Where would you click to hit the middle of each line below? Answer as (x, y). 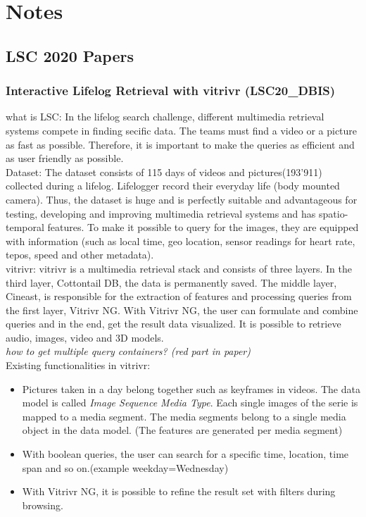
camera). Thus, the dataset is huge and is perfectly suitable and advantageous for (182, 199)
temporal (25, 227)
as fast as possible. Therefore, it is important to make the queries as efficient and (180, 144)
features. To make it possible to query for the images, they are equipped (203, 227)
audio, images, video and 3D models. (85, 337)
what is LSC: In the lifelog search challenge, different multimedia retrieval (165, 117)
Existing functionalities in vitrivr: (78, 365)
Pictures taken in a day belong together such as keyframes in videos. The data (191, 388)
